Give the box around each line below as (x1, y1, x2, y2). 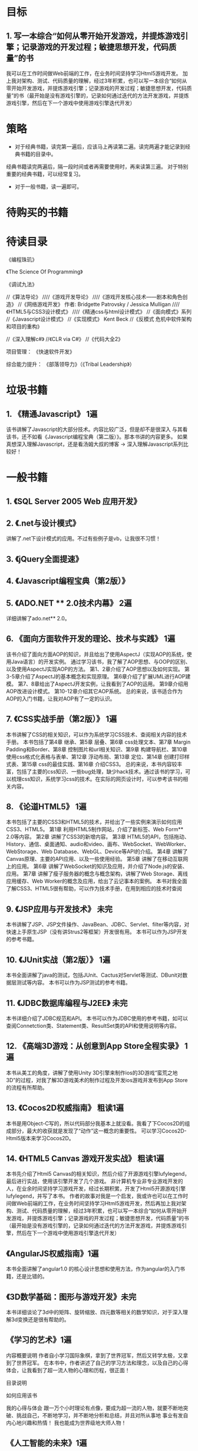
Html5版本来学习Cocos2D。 (6, 1134, 75, 1141)
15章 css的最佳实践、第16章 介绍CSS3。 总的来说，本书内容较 (26, 760, 177, 767)
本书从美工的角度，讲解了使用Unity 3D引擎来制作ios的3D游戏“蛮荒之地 (6, 1069, 178, 1076)
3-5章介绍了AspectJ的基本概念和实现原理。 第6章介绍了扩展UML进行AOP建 (6, 673, 191, 680)
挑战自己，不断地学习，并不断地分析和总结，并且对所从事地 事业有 (16, 1411, 178, 1418)
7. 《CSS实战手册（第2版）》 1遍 (6, 714, 117, 724)
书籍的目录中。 (19, 150, 57, 157)
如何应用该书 (6, 1392, 37, 1399)
